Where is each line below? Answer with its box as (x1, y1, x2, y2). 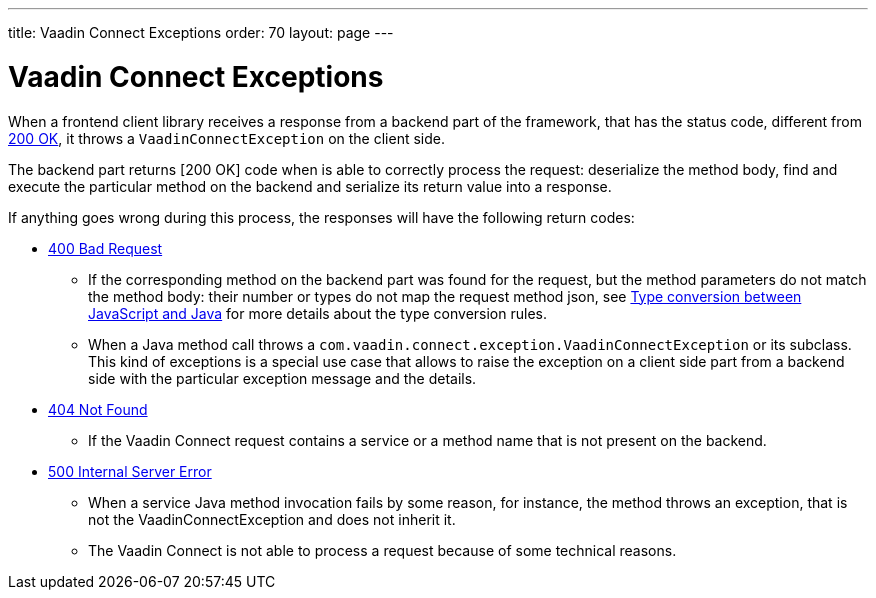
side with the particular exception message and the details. (88, 369, 477, 387)
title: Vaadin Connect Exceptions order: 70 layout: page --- (8, 24, 394, 41)
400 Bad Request (48, 239, 163, 257)
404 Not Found (48, 400, 148, 418)
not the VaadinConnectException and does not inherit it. (88, 510, 456, 528)
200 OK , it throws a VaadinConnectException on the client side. (8, 129, 445, 147)
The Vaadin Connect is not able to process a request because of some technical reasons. (88, 541, 677, 559)
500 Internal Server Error (48, 462, 212, 480)
